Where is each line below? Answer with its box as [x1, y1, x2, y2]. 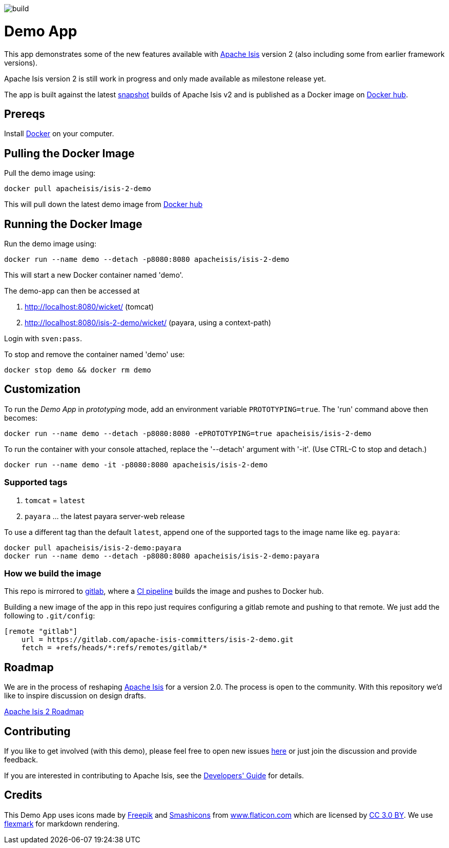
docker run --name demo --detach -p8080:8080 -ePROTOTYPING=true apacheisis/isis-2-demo [4, 429, 372, 438]
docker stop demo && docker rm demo [4, 366, 151, 375]
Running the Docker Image [4, 217, 142, 231]
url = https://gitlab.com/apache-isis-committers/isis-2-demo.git [21, 635, 294, 644]
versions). [4, 58, 38, 67]
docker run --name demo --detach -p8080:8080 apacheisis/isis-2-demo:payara [4, 551, 320, 560]
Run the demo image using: [4, 239, 96, 249]
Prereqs [4, 107, 45, 120]
